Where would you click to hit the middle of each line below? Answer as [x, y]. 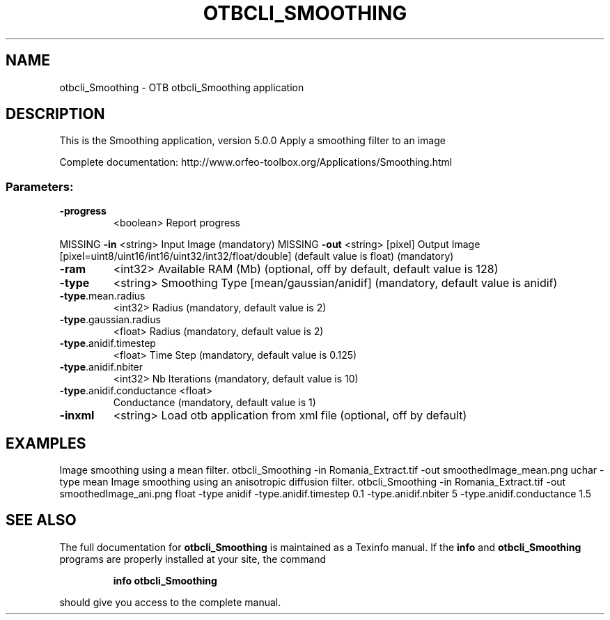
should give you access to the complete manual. [170, 602]
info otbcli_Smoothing [165, 580]
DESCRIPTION [55, 114]
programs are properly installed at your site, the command [193, 559]
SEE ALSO [41, 520]
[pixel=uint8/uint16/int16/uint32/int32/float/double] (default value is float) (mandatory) [257, 256]
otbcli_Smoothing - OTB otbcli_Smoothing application [182, 87]
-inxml [77, 416]
